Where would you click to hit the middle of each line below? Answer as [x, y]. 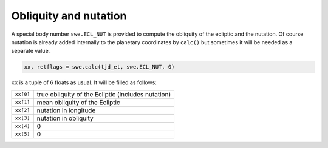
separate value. [31, 51]
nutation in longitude [66, 110]
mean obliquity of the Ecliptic [79, 102]
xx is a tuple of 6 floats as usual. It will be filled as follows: [84, 82]
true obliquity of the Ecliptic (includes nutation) [104, 94]
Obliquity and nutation [69, 16]
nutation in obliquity [65, 118]
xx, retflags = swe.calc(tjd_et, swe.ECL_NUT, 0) [99, 67]
